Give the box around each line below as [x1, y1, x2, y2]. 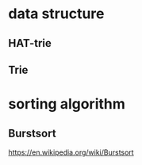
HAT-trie [8, 36, 52, 50]
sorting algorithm [8, 95, 125, 113]
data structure [8, 5, 105, 23]
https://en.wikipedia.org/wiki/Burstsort [8, 148, 134, 157]
